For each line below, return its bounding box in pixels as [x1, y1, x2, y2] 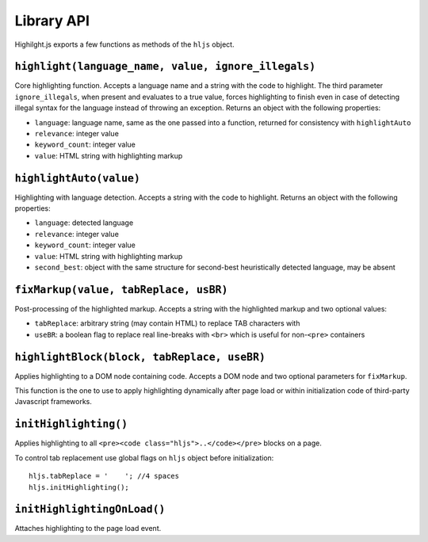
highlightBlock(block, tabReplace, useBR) [14, 350, 266, 364]
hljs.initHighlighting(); [29, 483, 130, 491]
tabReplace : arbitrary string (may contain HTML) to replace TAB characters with [34, 319, 300, 328]
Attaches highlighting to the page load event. [14, 524, 162, 533]
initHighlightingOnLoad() [14, 503, 166, 516]
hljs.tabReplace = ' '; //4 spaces [29, 471, 180, 481]
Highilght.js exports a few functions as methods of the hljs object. [14, 40, 235, 49]
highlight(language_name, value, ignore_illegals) [14, 60, 316, 73]
